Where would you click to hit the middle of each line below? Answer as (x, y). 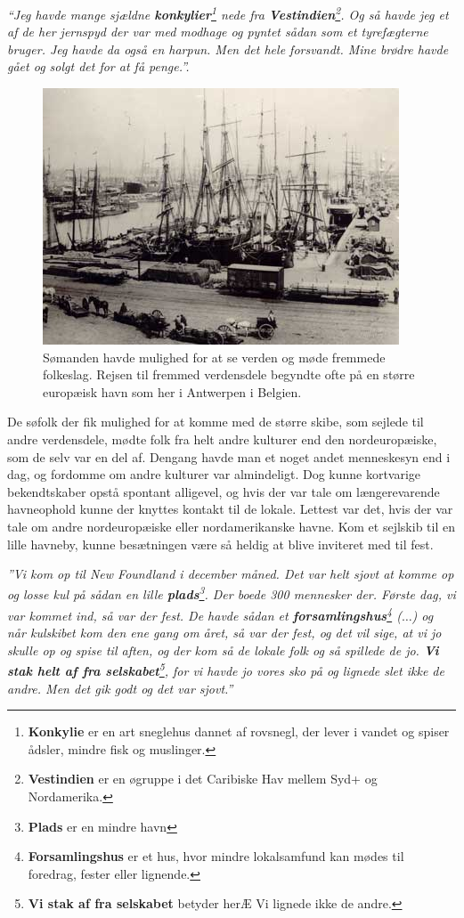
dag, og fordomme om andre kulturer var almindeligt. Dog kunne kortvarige (214, 474)
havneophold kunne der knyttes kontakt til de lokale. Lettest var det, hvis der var (230, 509)
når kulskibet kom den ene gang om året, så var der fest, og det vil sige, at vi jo (224, 633)
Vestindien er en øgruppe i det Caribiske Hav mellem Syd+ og (203, 779)
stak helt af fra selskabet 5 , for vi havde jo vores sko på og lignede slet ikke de (226, 670)
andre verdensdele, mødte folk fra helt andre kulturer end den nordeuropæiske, (222, 439)
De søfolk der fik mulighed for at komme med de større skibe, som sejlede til (216, 422)
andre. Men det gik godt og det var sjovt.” (120, 688)
